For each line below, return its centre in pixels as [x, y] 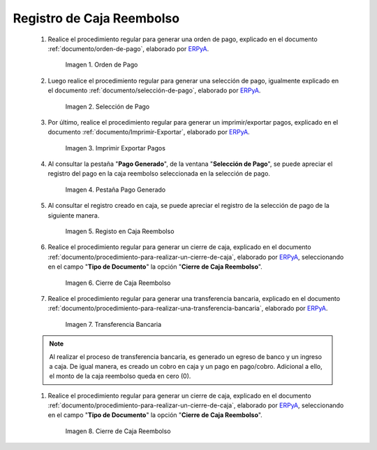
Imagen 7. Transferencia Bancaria [113, 324]
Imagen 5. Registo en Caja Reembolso [120, 232]
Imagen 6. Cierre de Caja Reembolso [118, 283]
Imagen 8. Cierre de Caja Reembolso [118, 431]
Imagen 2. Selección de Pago [108, 106]
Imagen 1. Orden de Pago [102, 65]
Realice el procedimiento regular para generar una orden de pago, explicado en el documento [183, 39]
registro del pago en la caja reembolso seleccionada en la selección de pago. [159, 174]
